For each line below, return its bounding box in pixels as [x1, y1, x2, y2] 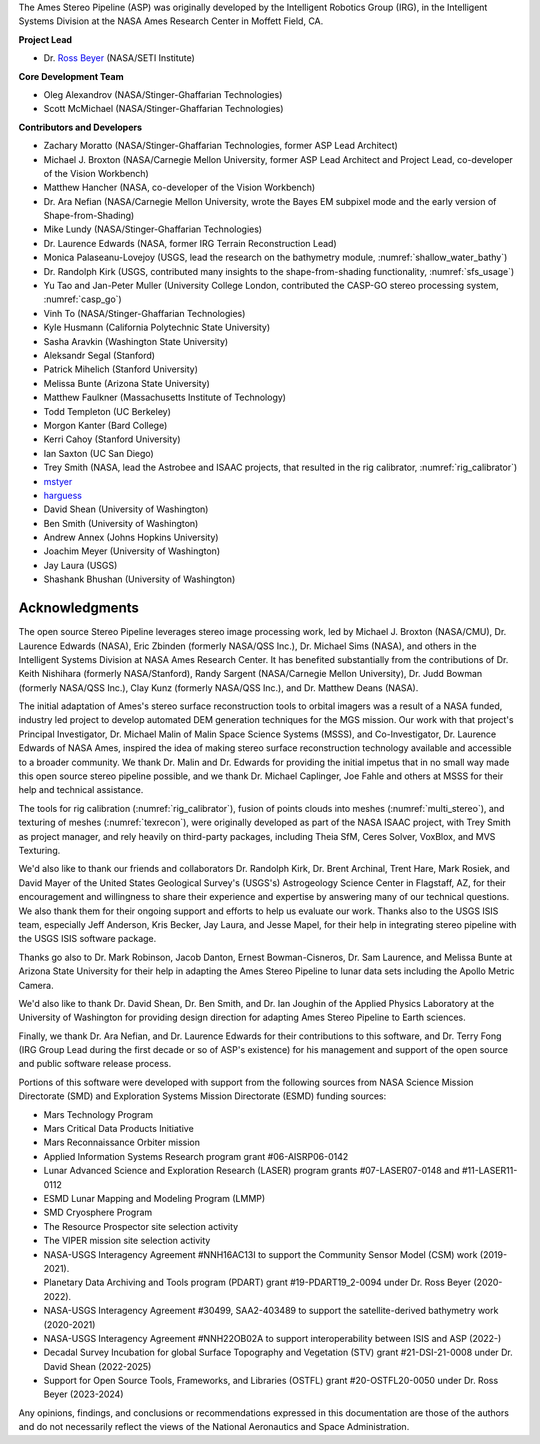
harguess [43, 489, 82, 501]
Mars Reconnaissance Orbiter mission [43, 1136, 200, 1149]
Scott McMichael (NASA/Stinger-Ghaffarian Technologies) [43, 103, 284, 115]
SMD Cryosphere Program [43, 1206, 153, 1219]
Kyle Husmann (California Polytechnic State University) [43, 321, 271, 334]
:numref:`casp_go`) [43, 293, 122, 305]
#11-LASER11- [461, 1165, 518, 1177]
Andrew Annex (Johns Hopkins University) [43, 531, 219, 544]
